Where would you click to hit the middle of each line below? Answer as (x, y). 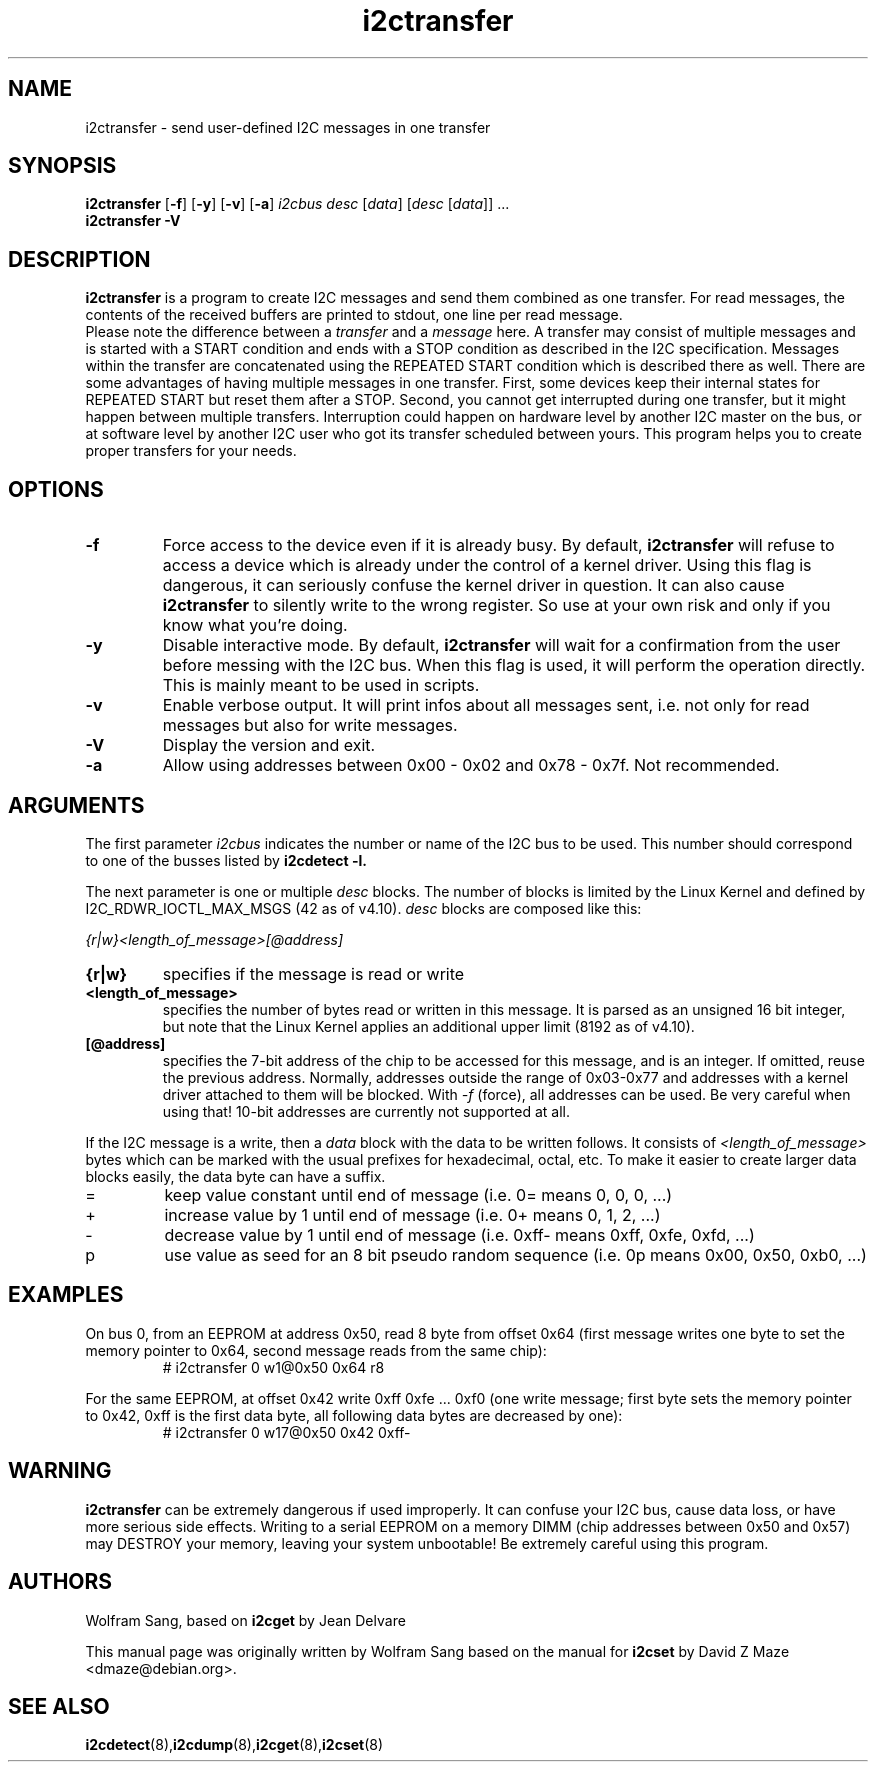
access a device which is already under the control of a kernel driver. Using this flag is (487, 565)
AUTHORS (60, 1582)
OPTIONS (56, 489)
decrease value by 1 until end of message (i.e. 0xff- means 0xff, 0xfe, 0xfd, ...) (459, 1234)
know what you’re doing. (255, 625)
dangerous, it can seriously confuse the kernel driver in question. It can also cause (473, 585)
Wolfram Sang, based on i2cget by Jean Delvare (245, 1620)
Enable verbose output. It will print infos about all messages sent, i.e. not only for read (486, 705)
